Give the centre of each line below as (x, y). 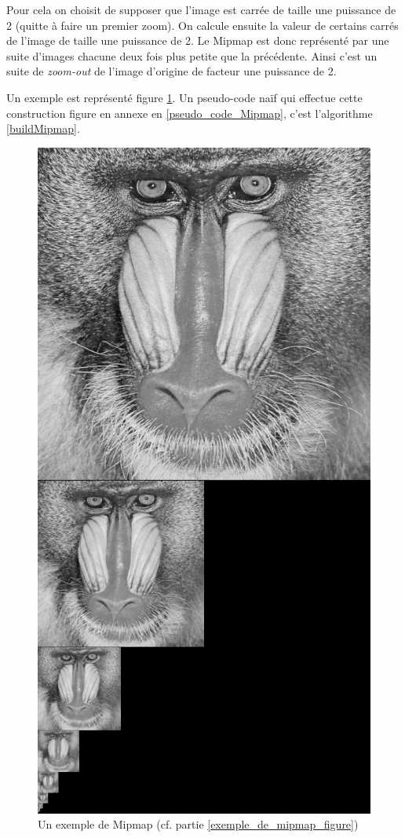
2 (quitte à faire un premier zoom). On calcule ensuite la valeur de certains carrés (202, 25)
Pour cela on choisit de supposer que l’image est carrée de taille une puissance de (201, 9)
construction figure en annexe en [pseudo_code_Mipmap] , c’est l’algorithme (190, 113)
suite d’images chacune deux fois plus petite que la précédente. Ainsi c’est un (192, 55)
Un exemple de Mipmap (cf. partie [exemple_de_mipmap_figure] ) (198, 824)
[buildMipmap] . (43, 128)
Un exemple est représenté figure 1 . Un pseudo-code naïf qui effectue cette (184, 97)
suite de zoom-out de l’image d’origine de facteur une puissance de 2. (171, 71)
